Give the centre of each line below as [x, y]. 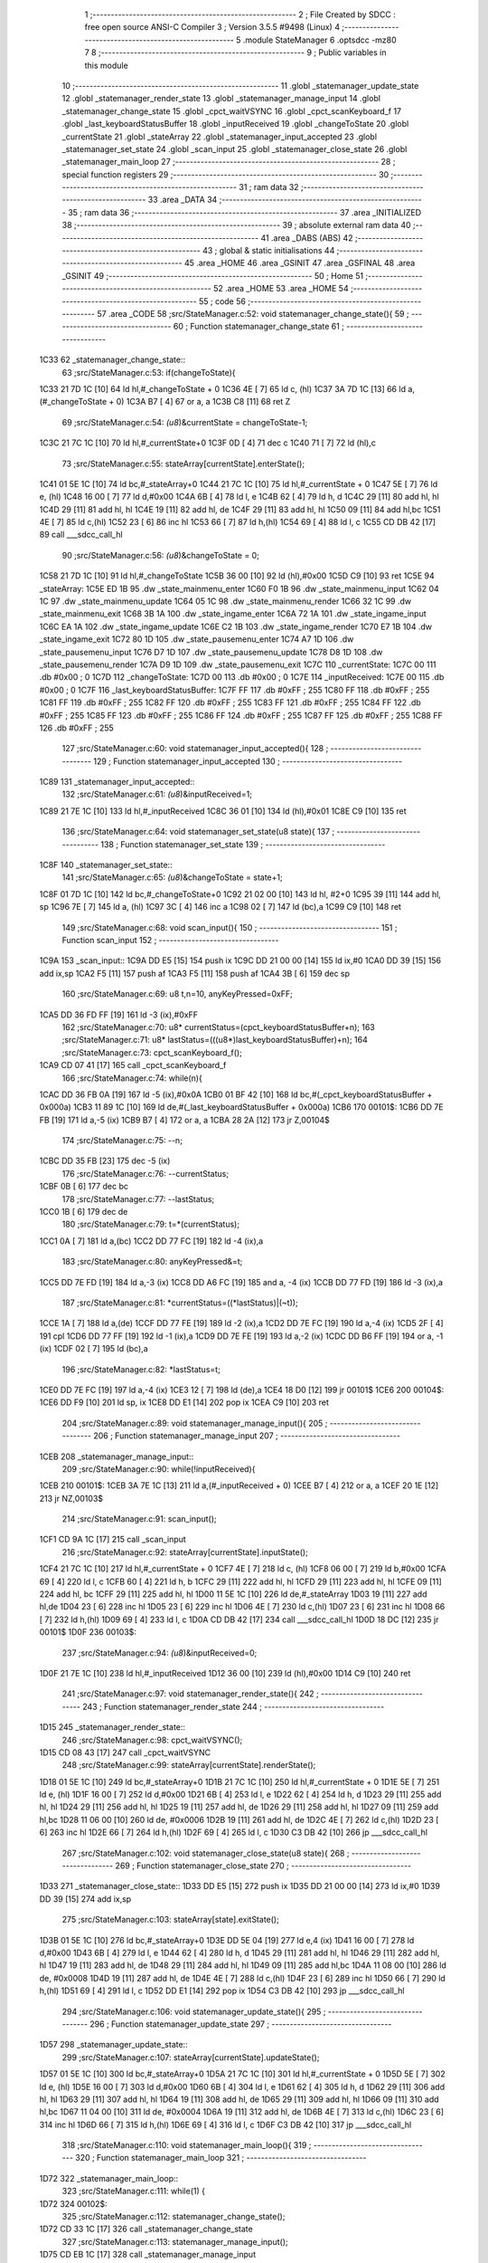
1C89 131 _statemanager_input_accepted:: [117, 782]
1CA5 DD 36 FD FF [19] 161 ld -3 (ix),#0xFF [119, 1015]
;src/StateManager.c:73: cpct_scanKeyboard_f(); [152, 1052]
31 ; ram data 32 [269, 187]
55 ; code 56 [222, 301]
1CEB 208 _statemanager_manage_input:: [117, 1456]
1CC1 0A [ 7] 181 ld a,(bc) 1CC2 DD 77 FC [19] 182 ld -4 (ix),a [151, 1241]
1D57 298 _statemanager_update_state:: [114, 2045]
